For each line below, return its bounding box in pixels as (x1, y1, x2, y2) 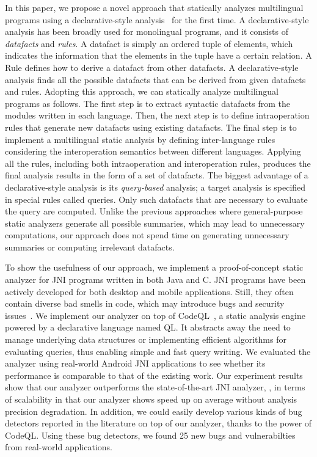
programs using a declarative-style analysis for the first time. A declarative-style (5, 13, 309, 26)
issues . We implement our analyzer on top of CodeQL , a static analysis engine (5, 309, 305, 321)
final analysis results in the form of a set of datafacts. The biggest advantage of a (5, 169, 308, 181)
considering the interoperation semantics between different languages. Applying (5, 145, 302, 158)
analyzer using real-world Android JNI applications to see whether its (5, 357, 266, 370)
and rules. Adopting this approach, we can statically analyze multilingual (5, 85, 279, 98)
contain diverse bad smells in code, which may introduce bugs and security (5, 297, 285, 310)
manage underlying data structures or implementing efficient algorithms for (5, 333, 286, 346)
